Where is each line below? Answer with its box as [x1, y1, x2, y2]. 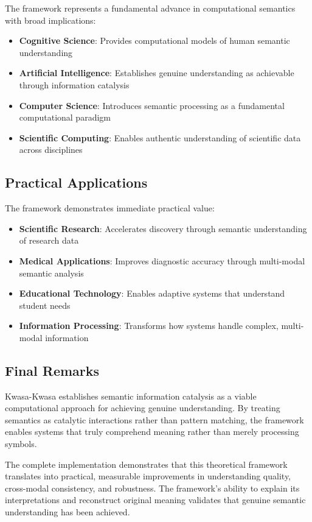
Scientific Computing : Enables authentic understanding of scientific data [19, 131, 301, 144]
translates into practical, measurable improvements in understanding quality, [5, 470, 291, 482]
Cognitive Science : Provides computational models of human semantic [19, 34, 290, 47]
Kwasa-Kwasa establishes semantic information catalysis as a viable [5, 389, 257, 402]
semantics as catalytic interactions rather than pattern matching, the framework [5, 413, 304, 426]
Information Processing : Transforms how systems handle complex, [19, 319, 279, 332]
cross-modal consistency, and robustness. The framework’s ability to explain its [5, 481, 300, 494]
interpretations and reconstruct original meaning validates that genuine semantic [5, 493, 306, 506]
